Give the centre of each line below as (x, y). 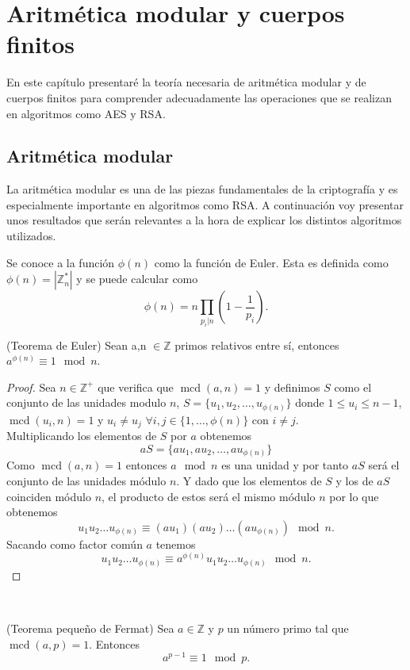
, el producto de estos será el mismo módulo (209, 496)
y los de (354, 480)
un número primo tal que (288, 628)
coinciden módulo (49, 496)
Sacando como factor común (75, 544)
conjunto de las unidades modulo (86, 402)
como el (353, 387)
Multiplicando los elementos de (82, 436)
